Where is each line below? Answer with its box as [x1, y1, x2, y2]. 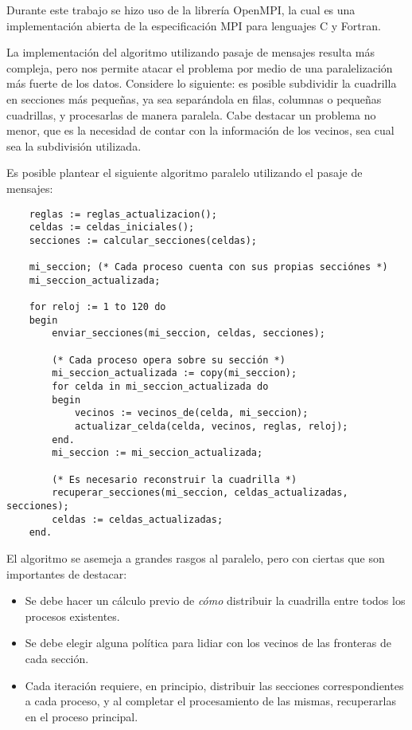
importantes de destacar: [6, 565, 127, 582]
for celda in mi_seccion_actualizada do [52, 381, 269, 393]
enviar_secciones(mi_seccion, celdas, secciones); [52, 328, 325, 339]
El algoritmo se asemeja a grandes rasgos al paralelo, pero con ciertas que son [6, 549, 385, 566]
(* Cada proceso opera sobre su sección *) [52, 354, 286, 366]
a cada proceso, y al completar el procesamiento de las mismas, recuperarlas [25, 693, 396, 709]
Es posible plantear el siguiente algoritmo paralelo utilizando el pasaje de [6, 164, 363, 181]
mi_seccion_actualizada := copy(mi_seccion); [52, 367, 297, 379]
